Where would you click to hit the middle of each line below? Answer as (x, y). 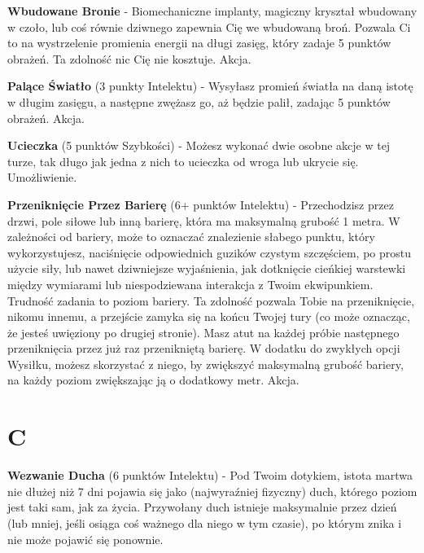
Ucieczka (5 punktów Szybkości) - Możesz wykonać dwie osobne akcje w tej (199, 145)
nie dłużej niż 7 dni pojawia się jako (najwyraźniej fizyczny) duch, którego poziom (212, 491)
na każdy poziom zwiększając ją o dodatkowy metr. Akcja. (153, 380)
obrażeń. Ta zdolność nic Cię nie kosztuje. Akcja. (129, 58)
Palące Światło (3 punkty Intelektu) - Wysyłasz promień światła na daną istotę (210, 86)
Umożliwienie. (42, 177)
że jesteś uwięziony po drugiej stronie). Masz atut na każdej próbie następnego (203, 332)
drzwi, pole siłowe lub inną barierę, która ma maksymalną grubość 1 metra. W (204, 220)
